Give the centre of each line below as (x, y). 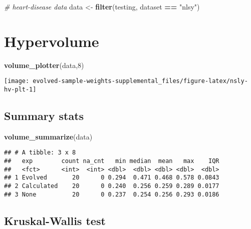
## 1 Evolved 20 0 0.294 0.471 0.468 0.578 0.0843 (112, 178)
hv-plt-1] (20, 89)
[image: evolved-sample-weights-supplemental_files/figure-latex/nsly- (126, 81)
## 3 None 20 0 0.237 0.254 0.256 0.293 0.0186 (112, 194)
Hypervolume (52, 41)
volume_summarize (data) (48, 136)
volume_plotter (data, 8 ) (44, 65)
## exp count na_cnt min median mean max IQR (112, 161)
